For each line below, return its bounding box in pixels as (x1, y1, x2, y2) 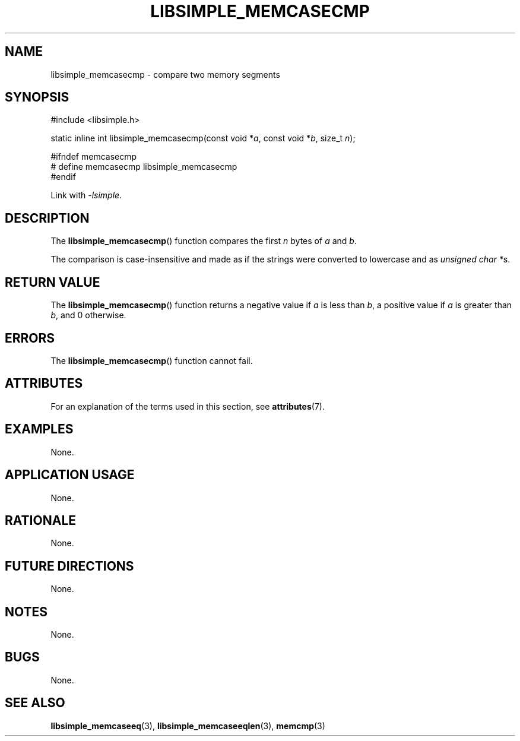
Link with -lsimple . (50, 190, 122, 201)
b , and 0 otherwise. (50, 310, 126, 321)
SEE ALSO (5, 695, 65, 711)
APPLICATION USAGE (5, 467, 135, 483)
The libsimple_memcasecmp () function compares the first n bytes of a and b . (50, 236, 357, 246)
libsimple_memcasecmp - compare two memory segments (50, 69, 280, 80)
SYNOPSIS (5, 90, 69, 105)
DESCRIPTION (5, 210, 90, 226)
